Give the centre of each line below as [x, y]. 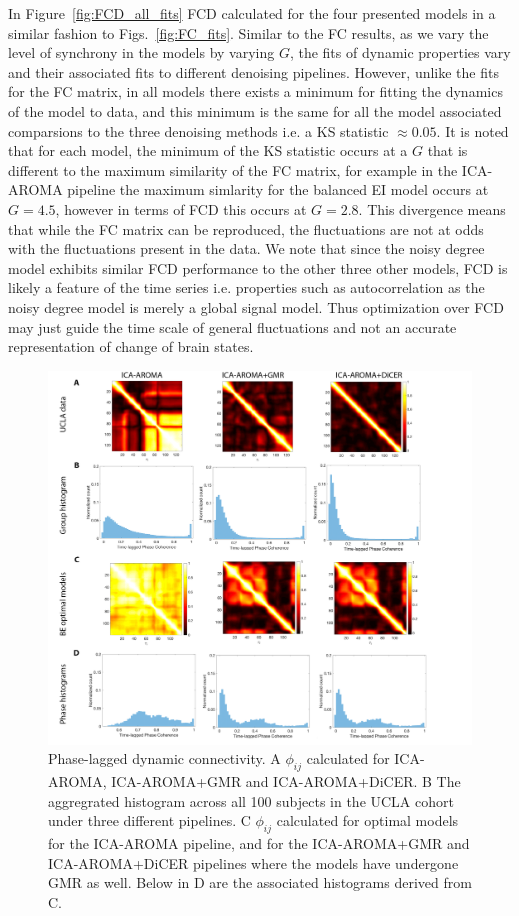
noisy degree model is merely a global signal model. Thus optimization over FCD [256, 306]
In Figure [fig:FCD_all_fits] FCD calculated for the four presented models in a [252, 13]
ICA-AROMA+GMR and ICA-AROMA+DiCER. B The [286, 780]
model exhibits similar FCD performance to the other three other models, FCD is [258, 267]
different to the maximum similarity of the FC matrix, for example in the [233, 169]
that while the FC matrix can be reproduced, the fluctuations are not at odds [246, 228]
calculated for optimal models [367, 820]
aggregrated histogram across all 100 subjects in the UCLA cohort [251, 800]
